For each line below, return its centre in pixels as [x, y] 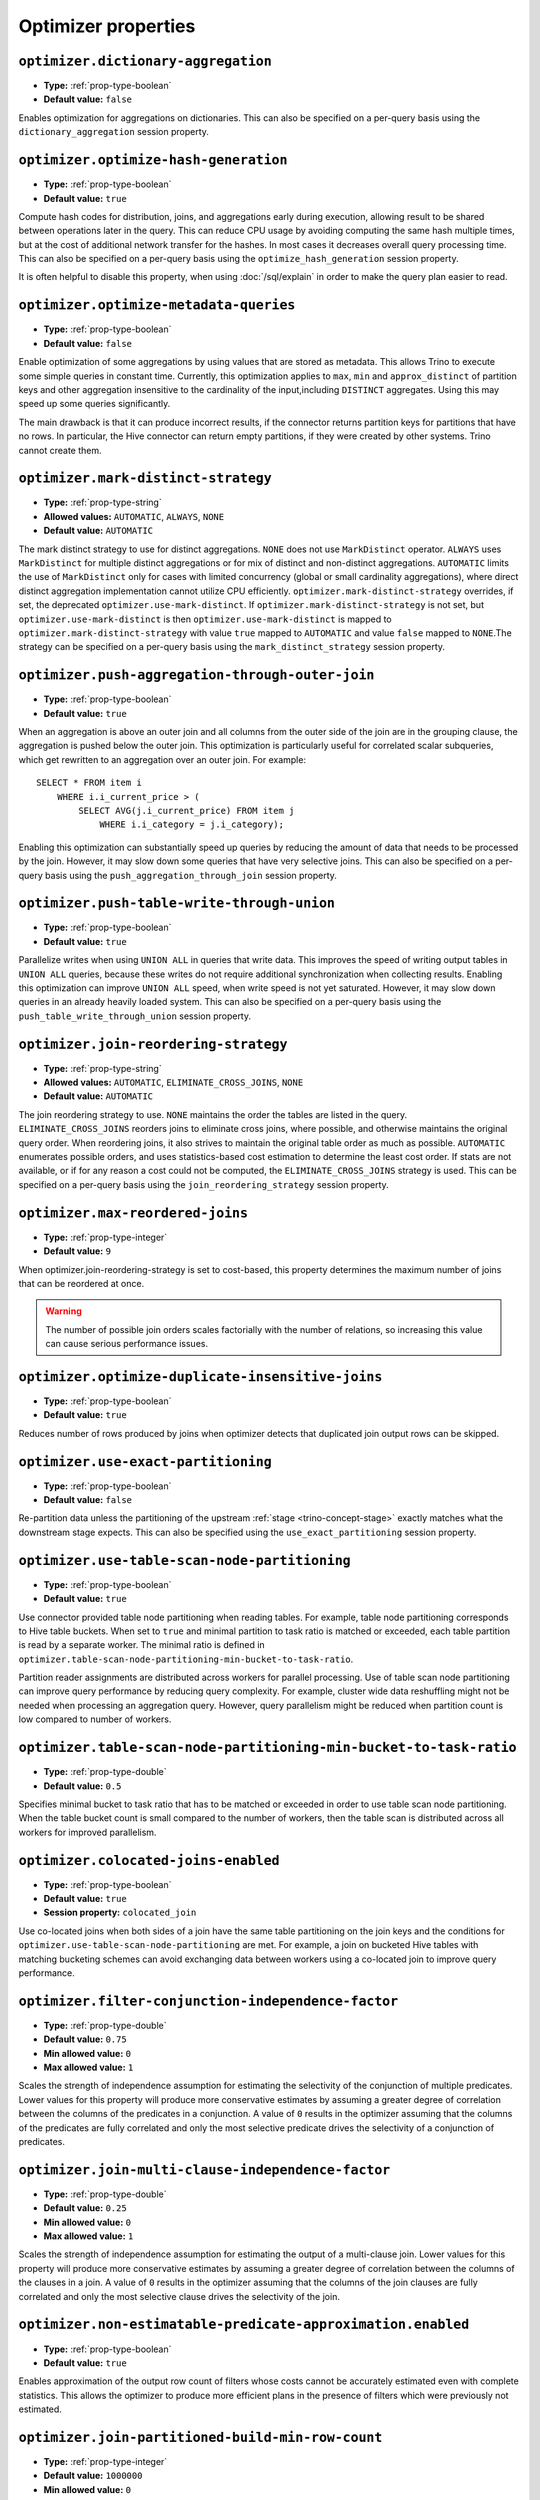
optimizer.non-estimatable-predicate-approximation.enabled [244, 2324]
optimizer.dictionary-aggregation [145, 61]
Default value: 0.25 [85, 2208]
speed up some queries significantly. [94, 404]
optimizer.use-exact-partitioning [145, 1461]
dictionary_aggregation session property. [114, 132]
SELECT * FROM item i [89, 783]
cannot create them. [60, 450]
